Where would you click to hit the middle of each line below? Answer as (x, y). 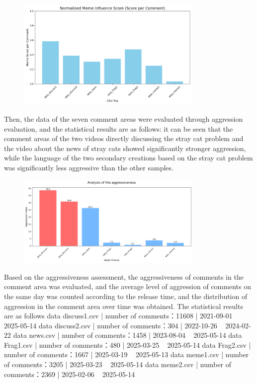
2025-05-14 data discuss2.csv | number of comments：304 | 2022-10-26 (111, 325)
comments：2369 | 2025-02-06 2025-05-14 (70, 374)
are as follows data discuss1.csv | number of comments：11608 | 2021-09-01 (118, 316)
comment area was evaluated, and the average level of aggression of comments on (128, 286)
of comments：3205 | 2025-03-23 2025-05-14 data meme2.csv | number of (118, 364)
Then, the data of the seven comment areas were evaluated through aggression (124, 118)
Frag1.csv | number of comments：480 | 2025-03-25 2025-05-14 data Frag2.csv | (128, 345)
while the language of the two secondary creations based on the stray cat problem (128, 158)
